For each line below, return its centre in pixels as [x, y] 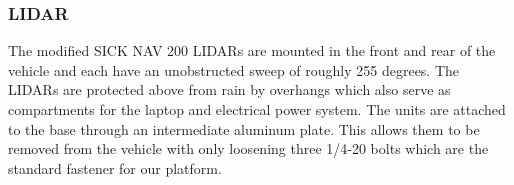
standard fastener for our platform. [115, 167]
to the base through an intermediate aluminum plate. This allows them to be [244, 128]
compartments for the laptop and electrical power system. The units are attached [257, 109]
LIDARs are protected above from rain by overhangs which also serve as [229, 89]
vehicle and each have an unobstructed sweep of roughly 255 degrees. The [234, 69]
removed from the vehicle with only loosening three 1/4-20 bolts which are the [248, 148]
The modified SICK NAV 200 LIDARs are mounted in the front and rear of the [252, 50]
